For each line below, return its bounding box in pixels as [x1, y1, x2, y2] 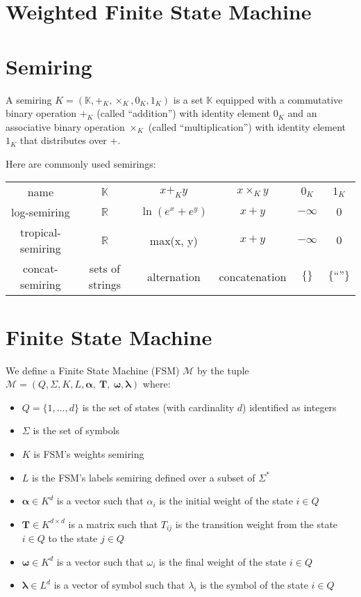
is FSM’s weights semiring [33, 446, 144, 461]
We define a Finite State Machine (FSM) [6, 363, 180, 377]
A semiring [6, 92, 52, 106]
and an [287, 106, 317, 120]
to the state [48, 531, 98, 546]
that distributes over [19, 133, 107, 148]
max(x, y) [149, 232, 198, 248]
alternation [147, 268, 201, 285]
